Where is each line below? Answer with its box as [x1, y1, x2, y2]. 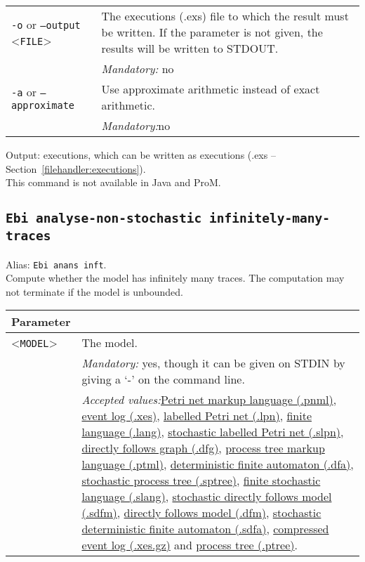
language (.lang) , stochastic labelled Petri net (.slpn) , [81, 424, 344, 440]
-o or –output [11, 15, 81, 32]
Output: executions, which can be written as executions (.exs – [6, 148, 276, 162]
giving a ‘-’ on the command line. [81, 371, 245, 388]
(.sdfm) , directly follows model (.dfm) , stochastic [81, 504, 321, 521]
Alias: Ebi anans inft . [6, 256, 107, 271]
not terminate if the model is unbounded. [6, 284, 183, 299]
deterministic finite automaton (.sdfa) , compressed [81, 521, 329, 537]
